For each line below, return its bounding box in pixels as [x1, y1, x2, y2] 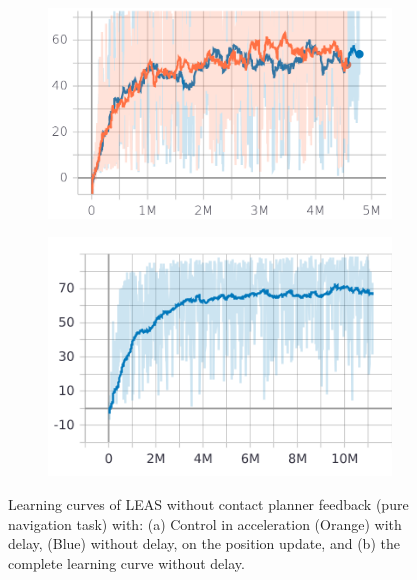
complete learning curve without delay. [8, 552, 245, 573]
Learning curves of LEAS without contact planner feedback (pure [8, 494, 409, 514]
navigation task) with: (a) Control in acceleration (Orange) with [8, 513, 402, 534]
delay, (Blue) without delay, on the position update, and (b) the [8, 533, 400, 554]
